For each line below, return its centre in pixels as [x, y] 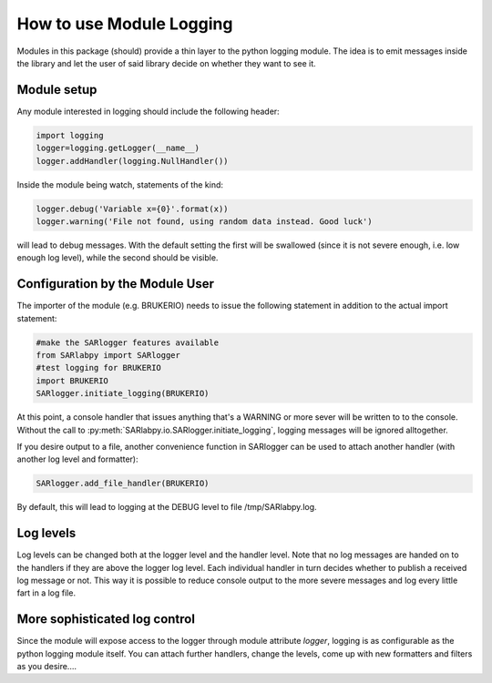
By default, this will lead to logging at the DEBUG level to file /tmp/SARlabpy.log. [167, 507]
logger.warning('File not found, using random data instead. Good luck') [204, 221]
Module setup [57, 90]
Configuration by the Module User [115, 284]
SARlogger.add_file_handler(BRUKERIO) [123, 484]
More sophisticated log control [106, 619]
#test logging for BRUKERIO [98, 368]
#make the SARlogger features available [127, 342]
